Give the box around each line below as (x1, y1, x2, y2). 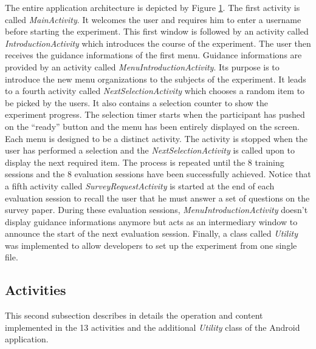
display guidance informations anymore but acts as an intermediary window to (5, 215, 298, 228)
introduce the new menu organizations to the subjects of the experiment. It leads (5, 72, 306, 85)
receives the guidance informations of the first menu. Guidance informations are (5, 49, 302, 61)
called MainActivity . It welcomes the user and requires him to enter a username (5, 13, 301, 25)
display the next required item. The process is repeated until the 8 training (5, 155, 284, 168)
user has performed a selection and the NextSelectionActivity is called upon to (5, 144, 295, 157)
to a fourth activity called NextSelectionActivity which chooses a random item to (5, 84, 305, 97)
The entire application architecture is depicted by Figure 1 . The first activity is (5, 1, 300, 13)
